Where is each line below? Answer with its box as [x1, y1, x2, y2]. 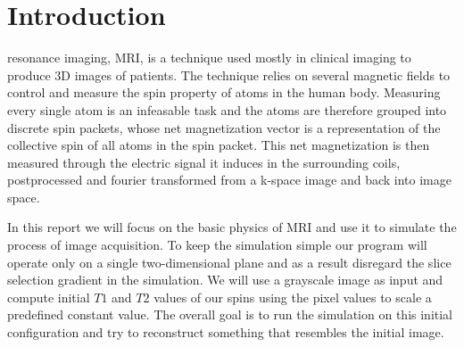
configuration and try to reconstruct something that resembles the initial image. [7, 323, 444, 342]
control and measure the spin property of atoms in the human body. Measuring [7, 83, 441, 102]
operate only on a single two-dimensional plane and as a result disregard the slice [7, 252, 452, 271]
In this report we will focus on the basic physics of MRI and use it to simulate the [7, 218, 457, 236]
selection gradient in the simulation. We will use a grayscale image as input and [7, 270, 443, 289]
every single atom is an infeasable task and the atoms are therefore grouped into [7, 100, 447, 119]
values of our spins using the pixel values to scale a [153, 287, 432, 306]
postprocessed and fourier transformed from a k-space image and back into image [7, 170, 452, 189]
